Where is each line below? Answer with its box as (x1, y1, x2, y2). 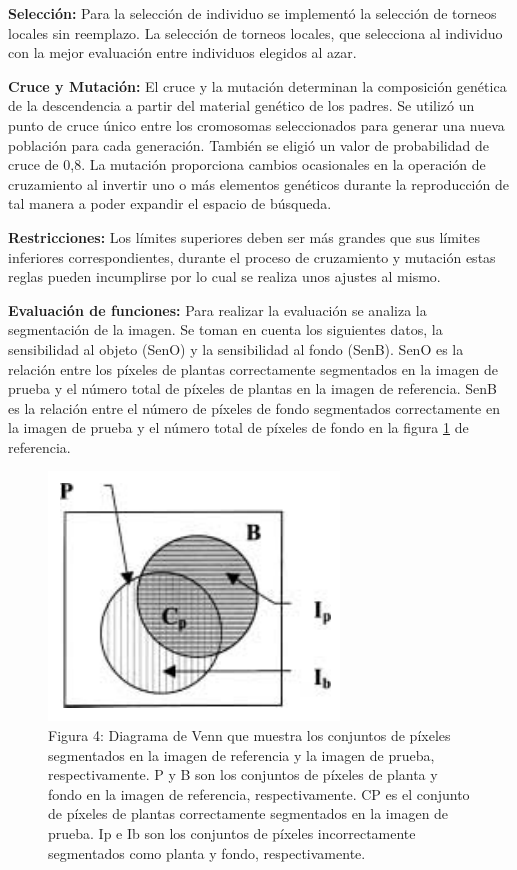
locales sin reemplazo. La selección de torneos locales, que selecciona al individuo (8, 22, 503, 43)
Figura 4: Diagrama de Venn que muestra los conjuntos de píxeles (48, 725, 451, 746)
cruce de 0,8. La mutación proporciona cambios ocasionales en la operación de (8, 154, 486, 175)
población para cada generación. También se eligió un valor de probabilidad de (8, 134, 489, 155)
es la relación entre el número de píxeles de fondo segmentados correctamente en (8, 397, 500, 418)
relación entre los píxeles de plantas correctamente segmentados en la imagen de (8, 358, 499, 379)
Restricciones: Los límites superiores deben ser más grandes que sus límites (8, 226, 480, 247)
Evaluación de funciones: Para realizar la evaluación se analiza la (8, 299, 427, 320)
